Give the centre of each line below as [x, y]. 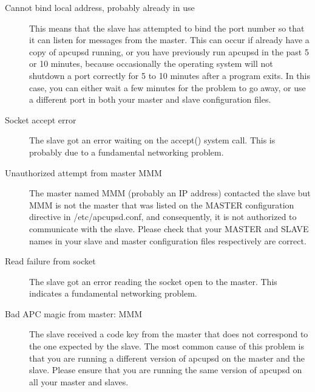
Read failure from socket [50, 261]
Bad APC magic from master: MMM [74, 313]
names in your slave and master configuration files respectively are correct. [168, 240]
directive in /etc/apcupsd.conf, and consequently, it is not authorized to [163, 217]
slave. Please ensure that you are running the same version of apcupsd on [166, 370]
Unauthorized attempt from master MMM [83, 172]
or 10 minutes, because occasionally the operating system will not [151, 64]
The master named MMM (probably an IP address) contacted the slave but [170, 193]
